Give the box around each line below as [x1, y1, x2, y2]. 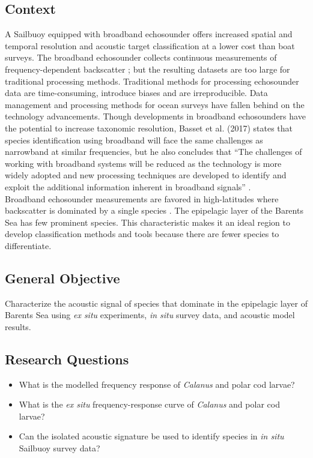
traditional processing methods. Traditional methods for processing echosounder [5, 74, 299, 87]
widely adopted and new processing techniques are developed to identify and [5, 169, 287, 181]
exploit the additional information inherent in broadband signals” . [5, 180, 251, 193]
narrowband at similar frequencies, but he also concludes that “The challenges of [5, 145, 302, 158]
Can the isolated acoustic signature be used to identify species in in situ [19, 430, 284, 442]
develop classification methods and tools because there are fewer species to [5, 227, 279, 240]
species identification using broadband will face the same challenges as [5, 133, 263, 146]
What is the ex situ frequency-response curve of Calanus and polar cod [19, 398, 280, 411]
